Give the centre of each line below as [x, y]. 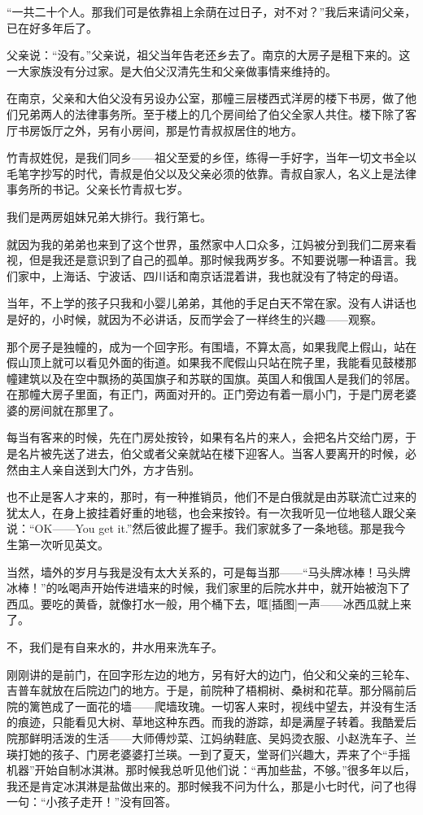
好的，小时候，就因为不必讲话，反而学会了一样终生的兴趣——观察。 [200, 318]
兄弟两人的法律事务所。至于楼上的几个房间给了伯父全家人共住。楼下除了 [211, 113]
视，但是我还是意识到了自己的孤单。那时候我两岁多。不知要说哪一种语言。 [206, 260]
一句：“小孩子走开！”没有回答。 [92, 802]
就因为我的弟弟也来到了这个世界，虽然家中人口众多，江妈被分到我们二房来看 [211, 244]
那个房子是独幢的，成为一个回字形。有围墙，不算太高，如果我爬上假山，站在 [211, 346]
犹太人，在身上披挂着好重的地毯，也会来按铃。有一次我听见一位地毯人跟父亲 [211, 512]
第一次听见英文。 [63, 545]
